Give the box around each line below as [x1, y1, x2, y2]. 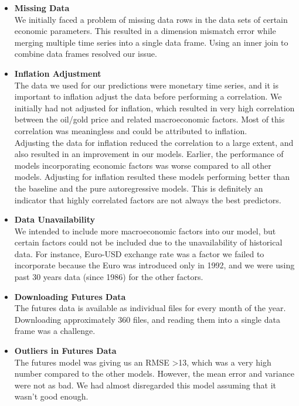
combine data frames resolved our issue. [14, 47, 157, 60]
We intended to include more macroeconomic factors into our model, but [14, 224, 276, 237]
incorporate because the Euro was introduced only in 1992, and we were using [14, 259, 295, 271]
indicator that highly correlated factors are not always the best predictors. [14, 193, 281, 206]
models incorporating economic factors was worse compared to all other [14, 159, 271, 171]
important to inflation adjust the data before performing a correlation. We [14, 90, 282, 103]
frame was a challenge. [14, 325, 96, 337]
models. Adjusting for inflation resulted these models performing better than [14, 170, 290, 183]
